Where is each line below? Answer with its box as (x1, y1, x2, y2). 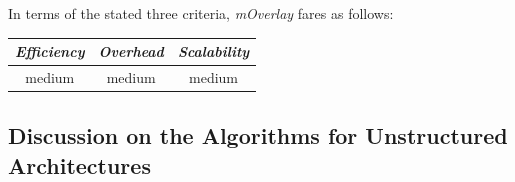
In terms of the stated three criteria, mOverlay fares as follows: (8, 3, 394, 23)
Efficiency (15, 41, 85, 62)
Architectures (8, 149, 151, 180)
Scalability (177, 41, 250, 62)
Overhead (98, 41, 164, 62)
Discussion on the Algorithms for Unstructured (8, 120, 508, 151)
